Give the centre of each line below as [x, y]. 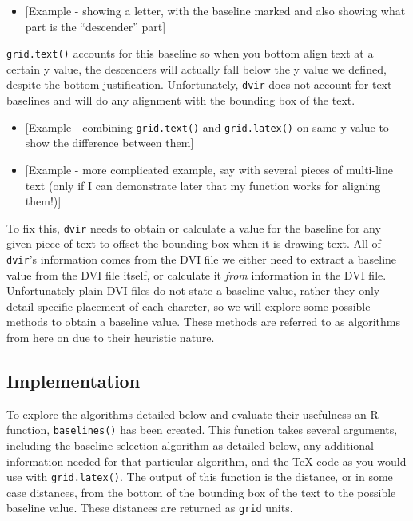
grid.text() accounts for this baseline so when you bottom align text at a [190, 53]
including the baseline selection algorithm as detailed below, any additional [190, 445]
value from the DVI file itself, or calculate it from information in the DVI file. [197, 274]
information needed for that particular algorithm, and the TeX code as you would [206, 461]
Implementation [73, 380]
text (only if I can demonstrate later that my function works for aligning [203, 185]
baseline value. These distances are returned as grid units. [150, 508]
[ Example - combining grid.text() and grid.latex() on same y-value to [207, 127]
